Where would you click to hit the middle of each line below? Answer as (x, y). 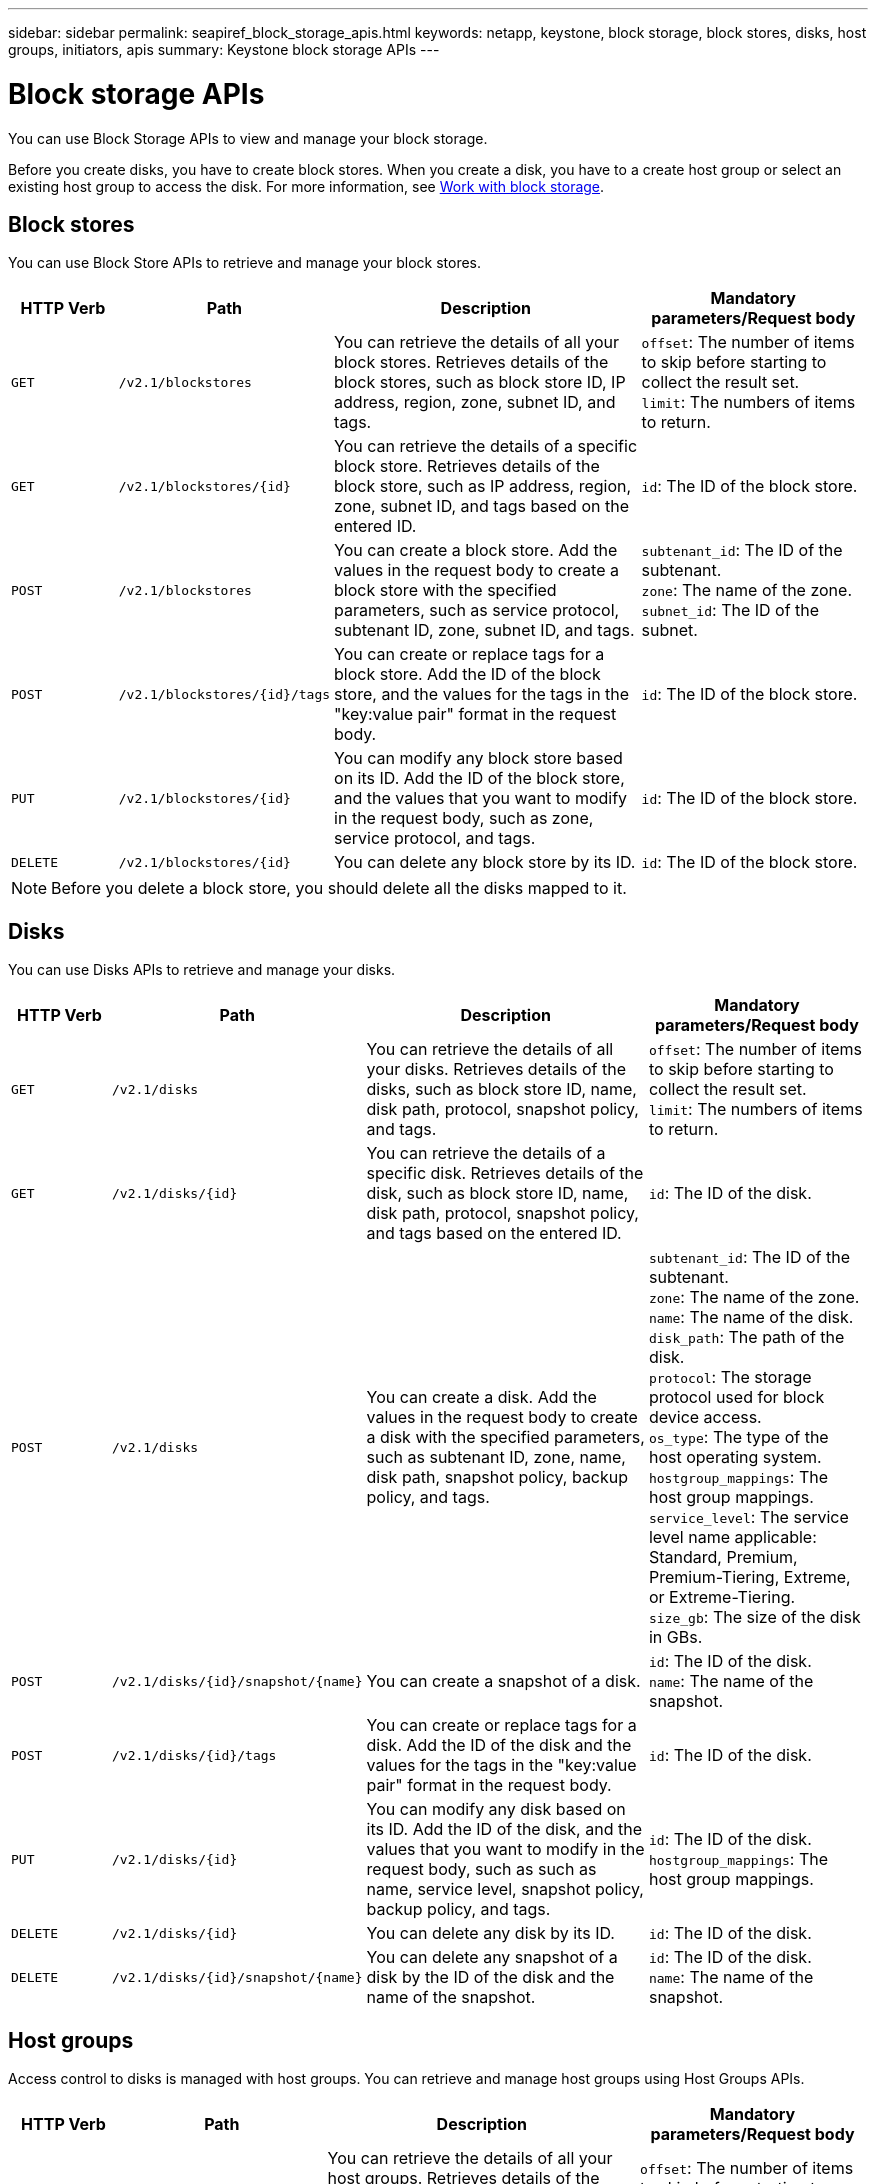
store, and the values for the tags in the (482, 694)
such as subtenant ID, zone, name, (496, 1457)
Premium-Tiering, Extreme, (749, 1577)
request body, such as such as (481, 1869)
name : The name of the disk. (751, 1317)
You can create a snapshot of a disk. (503, 1681)
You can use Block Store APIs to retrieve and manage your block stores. (245, 263)
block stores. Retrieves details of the (471, 362)
